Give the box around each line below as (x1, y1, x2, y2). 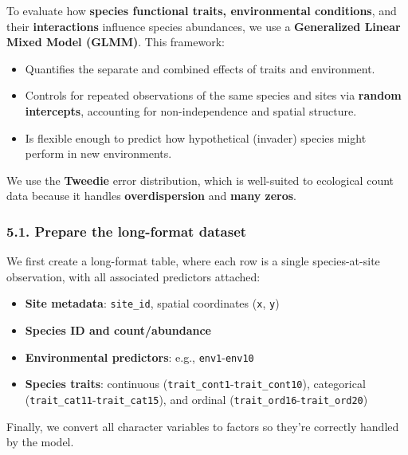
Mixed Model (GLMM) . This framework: (6, 33, 225, 50)
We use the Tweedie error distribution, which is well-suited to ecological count (6, 171, 394, 188)
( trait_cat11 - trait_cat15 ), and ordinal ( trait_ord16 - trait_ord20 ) (25, 390, 368, 407)
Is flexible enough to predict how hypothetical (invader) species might (25, 129, 367, 146)
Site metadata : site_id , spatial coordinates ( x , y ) (25, 295, 280, 312)
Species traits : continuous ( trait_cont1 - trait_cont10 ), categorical (25, 375, 366, 392)
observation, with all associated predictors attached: (6, 268, 261, 284)
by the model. (6, 433, 74, 450)
